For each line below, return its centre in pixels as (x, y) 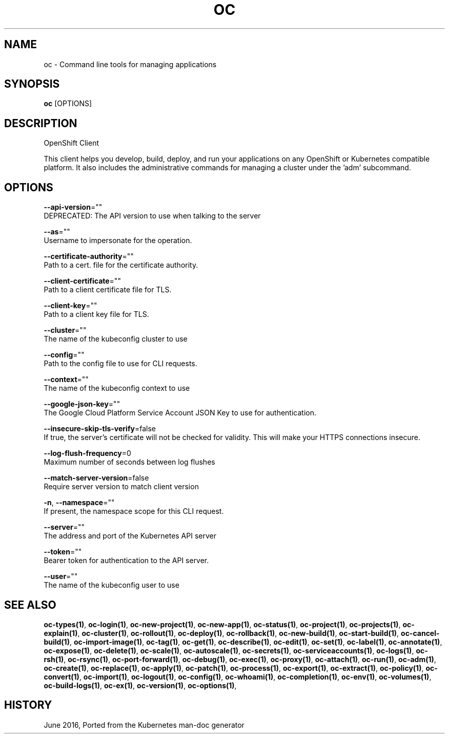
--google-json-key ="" (82, 404)
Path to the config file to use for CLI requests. (120, 364)
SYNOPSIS (32, 84)
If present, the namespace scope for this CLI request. (134, 511)
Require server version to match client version (121, 487)
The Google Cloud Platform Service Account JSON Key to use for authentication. (180, 413)
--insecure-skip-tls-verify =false (100, 429)
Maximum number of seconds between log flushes (129, 462)
